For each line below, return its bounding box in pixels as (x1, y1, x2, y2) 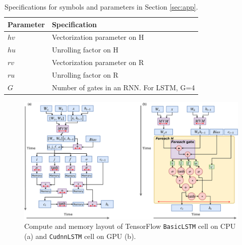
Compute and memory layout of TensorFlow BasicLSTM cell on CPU (24, 221, 236, 231)
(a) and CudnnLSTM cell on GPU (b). (24, 230, 136, 241)
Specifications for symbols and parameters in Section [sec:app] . (4, 2, 198, 12)
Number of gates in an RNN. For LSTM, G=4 (51, 82, 195, 92)
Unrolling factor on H (51, 44, 118, 55)
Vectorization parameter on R (51, 57, 144, 68)
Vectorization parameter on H (51, 32, 144, 42)
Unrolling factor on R (51, 69, 118, 80)
